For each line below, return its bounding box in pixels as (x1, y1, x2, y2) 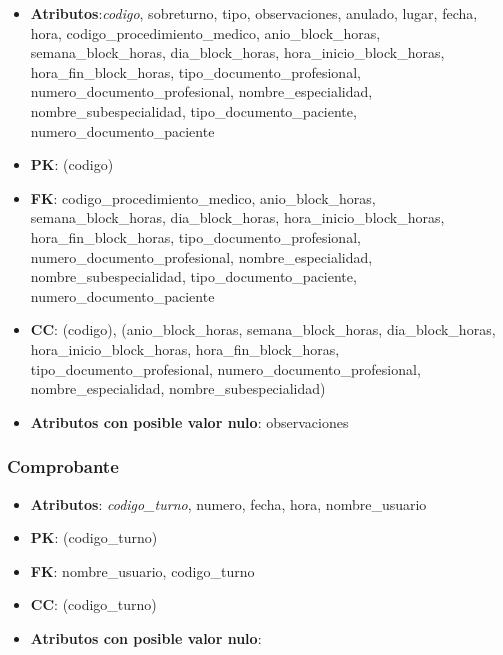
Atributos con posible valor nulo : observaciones (30, 411, 349, 432)
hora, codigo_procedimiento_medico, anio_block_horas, (30, 22, 381, 43)
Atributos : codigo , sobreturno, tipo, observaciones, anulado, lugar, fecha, (30, 3, 478, 23)
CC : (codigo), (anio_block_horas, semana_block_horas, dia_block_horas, (30, 319, 496, 340)
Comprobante (7, 454, 119, 479)
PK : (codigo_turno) (30, 527, 158, 548)
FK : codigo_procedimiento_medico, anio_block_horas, (30, 187, 376, 208)
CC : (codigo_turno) (30, 594, 157, 615)
